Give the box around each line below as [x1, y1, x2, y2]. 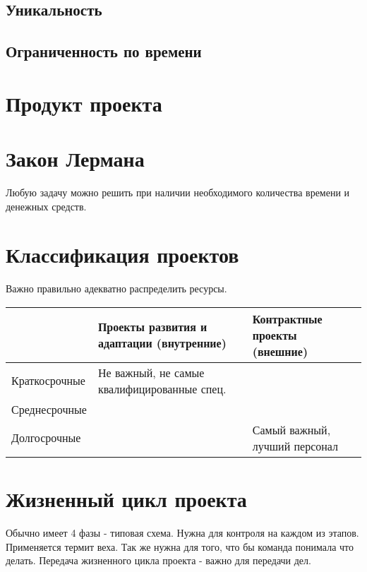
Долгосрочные [11, 429, 81, 446]
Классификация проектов [6, 240, 239, 269]
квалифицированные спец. [97, 380, 227, 397]
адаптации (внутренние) [97, 335, 227, 352]
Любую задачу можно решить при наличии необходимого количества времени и [6, 185, 350, 200]
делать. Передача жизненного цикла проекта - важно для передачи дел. [6, 553, 311, 568]
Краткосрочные [11, 372, 85, 389]
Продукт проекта [6, 88, 162, 117]
